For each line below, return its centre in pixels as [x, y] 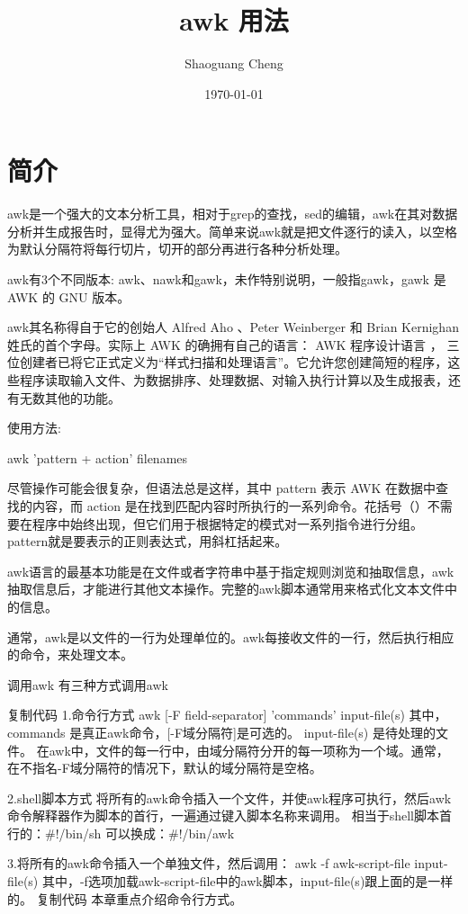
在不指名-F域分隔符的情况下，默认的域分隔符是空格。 [165, 768]
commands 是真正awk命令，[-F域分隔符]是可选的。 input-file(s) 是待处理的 [221, 732]
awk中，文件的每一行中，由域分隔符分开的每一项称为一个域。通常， [249, 750]
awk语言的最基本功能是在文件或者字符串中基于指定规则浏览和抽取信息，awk [231, 571]
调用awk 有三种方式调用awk [88, 684]
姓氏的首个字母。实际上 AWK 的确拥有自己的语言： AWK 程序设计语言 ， [225, 344]
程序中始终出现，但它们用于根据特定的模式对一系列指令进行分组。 [227, 523]
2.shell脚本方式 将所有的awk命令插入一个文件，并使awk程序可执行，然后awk [229, 798]
